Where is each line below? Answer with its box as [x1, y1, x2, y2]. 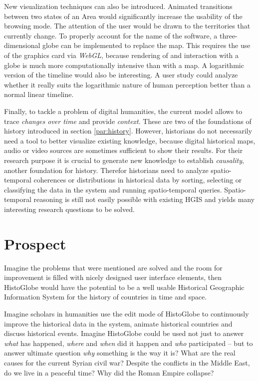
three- [219, 30, 238, 40]
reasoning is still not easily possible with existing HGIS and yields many [33, 194, 255, 204]
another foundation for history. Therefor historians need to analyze [4, 164, 209, 175]
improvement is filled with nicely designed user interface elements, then [4, 272, 222, 282]
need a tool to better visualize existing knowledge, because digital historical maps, [4, 135, 256, 145]
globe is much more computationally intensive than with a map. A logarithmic [4, 59, 244, 70]
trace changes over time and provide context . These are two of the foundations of [4, 115, 252, 126]
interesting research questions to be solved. [4, 203, 135, 214]
